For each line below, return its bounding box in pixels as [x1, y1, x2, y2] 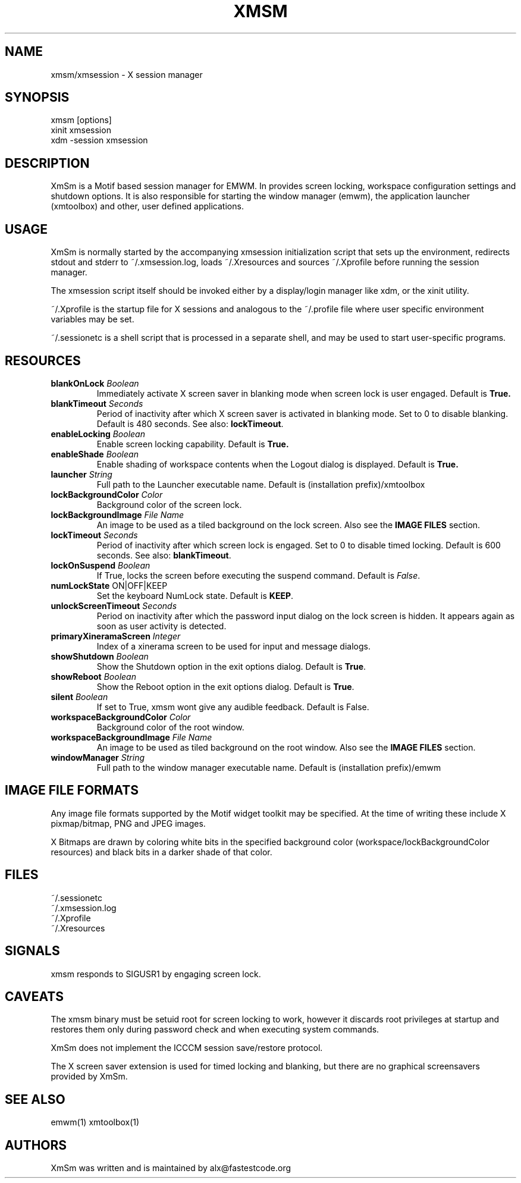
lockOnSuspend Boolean [51, 560, 150, 570]
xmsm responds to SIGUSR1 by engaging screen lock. [51, 968, 261, 979]
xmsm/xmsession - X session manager [51, 69, 203, 80]
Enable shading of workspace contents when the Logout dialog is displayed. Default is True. [96, 459, 459, 469]
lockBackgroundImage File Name [51, 509, 184, 520]
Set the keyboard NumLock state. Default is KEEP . [96, 590, 294, 601]
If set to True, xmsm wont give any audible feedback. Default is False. [96, 701, 369, 712]
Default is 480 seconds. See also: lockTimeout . [96, 418, 284, 429]
